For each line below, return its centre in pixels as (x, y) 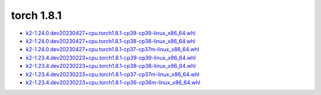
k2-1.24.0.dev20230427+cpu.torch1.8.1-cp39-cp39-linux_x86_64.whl (111, 33)
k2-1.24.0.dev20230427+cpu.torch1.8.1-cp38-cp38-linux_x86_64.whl (111, 41)
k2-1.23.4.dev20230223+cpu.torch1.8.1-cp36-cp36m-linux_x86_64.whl (113, 82)
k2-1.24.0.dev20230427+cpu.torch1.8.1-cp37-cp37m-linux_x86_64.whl (112, 50)
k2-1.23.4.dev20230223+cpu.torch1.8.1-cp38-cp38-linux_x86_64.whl (111, 66)
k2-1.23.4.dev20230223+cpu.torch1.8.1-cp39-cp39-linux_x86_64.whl (111, 58)
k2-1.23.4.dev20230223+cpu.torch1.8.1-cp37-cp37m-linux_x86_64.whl (113, 74)
